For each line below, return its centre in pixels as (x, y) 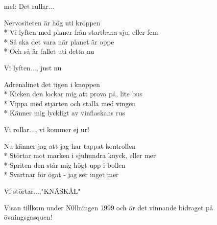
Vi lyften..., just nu (33, 67)
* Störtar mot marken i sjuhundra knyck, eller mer (80, 155)
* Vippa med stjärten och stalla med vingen (70, 103)
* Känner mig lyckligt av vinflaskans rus (65, 113)
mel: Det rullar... (29, 6)
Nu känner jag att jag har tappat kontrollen (70, 146)
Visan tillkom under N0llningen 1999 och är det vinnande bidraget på (108, 207)
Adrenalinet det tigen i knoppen (52, 84)
